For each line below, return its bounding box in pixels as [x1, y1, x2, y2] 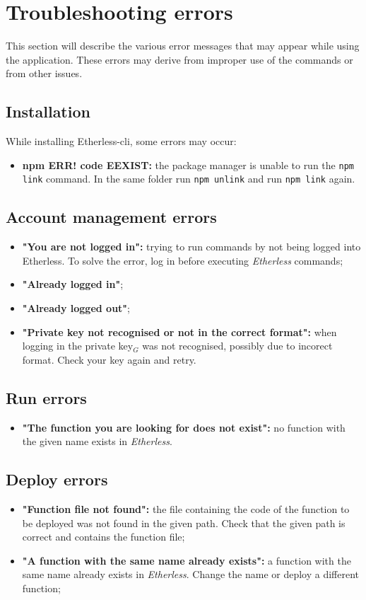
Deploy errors [6, 468, 108, 490]
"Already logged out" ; [22, 301, 131, 315]
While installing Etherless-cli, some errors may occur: [6, 134, 237, 149]
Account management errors [6, 206, 217, 228]
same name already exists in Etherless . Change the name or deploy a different [22, 567, 360, 582]
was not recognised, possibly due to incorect [142, 338, 333, 353]
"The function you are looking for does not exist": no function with [22, 420, 346, 434]
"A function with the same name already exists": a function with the [22, 553, 351, 567]
